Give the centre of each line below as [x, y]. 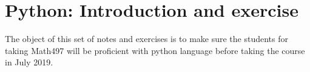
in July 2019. [29, 62]
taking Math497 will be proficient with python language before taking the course [155, 50]
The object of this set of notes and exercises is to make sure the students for [147, 39]
